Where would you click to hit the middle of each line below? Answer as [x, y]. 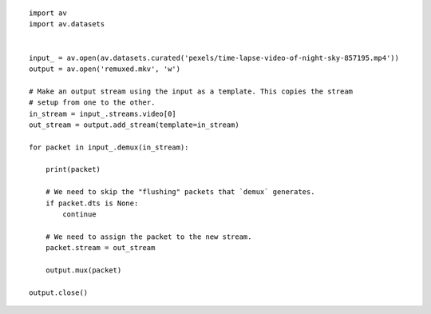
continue [79, 215]
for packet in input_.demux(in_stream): [109, 147]
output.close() [59, 292]
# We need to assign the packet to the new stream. [148, 236]
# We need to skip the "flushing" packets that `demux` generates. [180, 192]
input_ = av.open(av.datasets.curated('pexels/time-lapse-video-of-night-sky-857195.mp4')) [214, 58]
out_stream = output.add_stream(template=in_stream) [134, 125]
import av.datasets [67, 24]
